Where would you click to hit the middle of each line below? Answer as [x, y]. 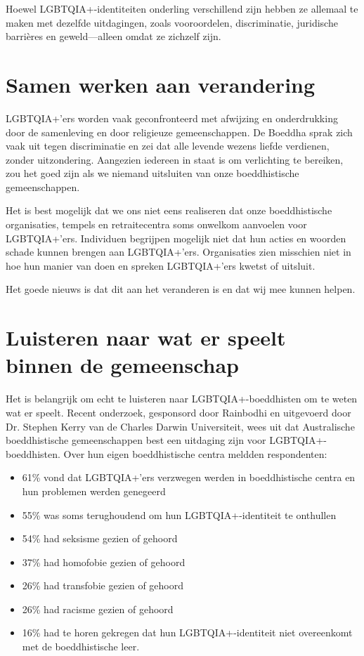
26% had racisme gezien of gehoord [98, 609]
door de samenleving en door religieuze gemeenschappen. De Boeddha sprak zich [179, 132]
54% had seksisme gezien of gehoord [100, 538]
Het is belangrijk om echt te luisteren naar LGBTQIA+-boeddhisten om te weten [182, 399]
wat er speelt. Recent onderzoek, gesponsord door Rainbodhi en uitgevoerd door [178, 412]
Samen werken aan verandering [161, 84]
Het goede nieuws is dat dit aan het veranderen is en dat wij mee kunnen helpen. [181, 289]
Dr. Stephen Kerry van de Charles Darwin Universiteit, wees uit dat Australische [180, 426]
